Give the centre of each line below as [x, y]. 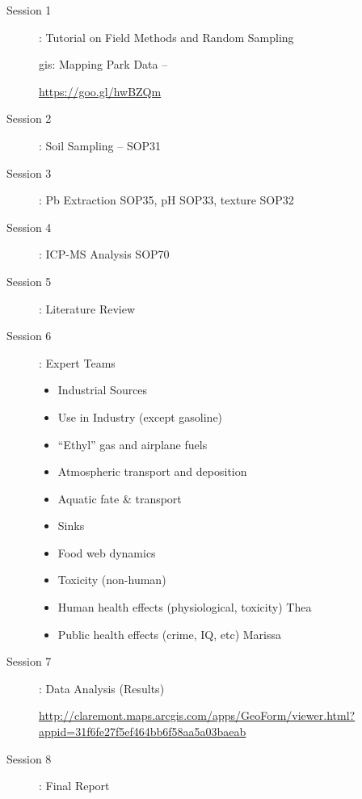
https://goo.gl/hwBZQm [100, 91]
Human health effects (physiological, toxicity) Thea [185, 607]
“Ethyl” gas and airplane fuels [133, 444]
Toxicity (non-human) [112, 580]
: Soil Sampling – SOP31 [100, 145]
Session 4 [29, 227]
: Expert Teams [77, 362]
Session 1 [29, 10]
